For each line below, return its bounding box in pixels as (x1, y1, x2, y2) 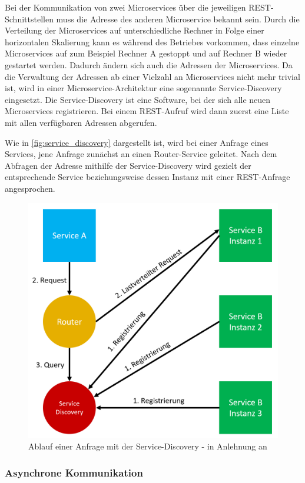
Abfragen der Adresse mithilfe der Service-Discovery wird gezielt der (5, 159, 251, 171)
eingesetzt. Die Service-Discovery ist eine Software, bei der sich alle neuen (5, 93, 271, 105)
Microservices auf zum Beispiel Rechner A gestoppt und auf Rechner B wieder (5, 47, 287, 59)
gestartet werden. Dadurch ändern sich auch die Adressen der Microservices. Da (5, 58, 293, 71)
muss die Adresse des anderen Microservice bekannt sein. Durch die (56, 12, 300, 25)
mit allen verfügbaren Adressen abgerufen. (5, 116, 157, 128)
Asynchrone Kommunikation (5, 465, 143, 479)
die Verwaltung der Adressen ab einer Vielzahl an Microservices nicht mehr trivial (5, 70, 300, 82)
